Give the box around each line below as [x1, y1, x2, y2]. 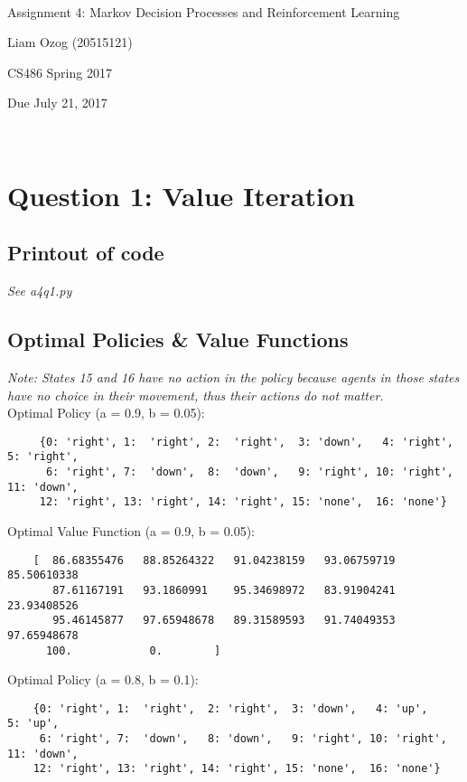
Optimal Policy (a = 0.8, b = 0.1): [7, 670, 199, 689]
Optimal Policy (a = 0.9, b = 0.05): [7, 403, 205, 422]
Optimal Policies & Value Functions [7, 325, 349, 353]
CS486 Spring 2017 [7, 62, 112, 81]
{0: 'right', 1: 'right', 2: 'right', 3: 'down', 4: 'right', [39, 435, 453, 448]
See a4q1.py [7, 281, 72, 300]
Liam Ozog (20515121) [7, 33, 133, 52]
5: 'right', [7, 450, 79, 464]
